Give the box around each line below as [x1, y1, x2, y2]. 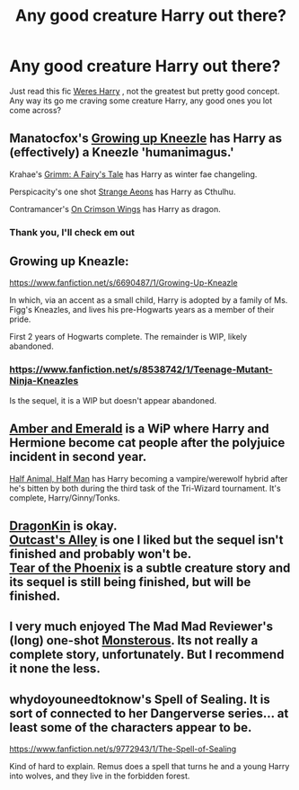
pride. [9, 314, 31, 324]
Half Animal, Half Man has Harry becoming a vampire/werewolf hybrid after [9, 473, 288, 484]
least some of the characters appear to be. [9, 720, 252, 735]
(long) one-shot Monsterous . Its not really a [9, 633, 259, 648]
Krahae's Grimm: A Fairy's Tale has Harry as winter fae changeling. [9, 168, 258, 180]
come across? [9, 104, 61, 115]
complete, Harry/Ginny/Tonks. [9, 492, 120, 503]
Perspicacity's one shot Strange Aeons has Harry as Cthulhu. [9, 186, 236, 197]
